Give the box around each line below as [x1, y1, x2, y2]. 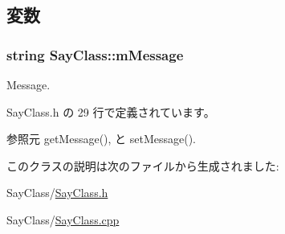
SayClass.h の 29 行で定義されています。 [6, 103, 215, 120]
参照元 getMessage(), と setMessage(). [6, 130, 196, 147]
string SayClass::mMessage [6, 44, 184, 64]
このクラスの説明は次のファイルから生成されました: [6, 157, 279, 174]
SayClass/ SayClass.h [6, 184, 108, 201]
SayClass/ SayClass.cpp [6, 211, 120, 228]
